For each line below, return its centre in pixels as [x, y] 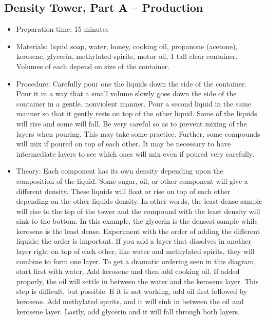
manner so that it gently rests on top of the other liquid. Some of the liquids [137, 113]
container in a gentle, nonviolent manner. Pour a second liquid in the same [134, 103]
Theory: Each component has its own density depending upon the [120, 171]
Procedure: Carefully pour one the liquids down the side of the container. [131, 83]
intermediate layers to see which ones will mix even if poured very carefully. [135, 153]
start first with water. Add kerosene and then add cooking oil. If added [128, 271]
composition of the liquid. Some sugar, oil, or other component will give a [132, 180]
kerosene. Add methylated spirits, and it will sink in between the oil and [130, 301]
